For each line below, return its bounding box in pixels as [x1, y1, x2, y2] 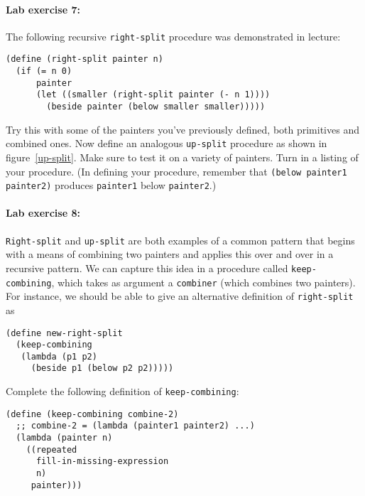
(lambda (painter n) [16, 433, 113, 443]
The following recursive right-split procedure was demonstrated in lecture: [6, 28, 341, 43]
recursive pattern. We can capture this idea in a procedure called [6, 260, 288, 275]
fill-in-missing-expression [36, 456, 169, 467]
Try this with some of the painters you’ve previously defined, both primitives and [6, 122, 359, 136]
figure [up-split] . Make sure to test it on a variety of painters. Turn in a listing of [6, 149, 359, 164]
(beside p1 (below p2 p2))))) [31, 363, 174, 374]
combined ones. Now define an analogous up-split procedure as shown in [6, 136, 327, 151]
